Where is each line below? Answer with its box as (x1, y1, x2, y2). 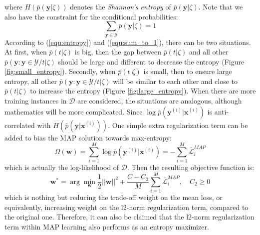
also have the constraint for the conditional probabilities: (4, 11, 178, 21)
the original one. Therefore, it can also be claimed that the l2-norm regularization (4, 211, 255, 222)
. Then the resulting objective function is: (127, 162, 255, 172)
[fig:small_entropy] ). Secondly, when (4, 66, 116, 76)
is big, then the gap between (74, 46, 161, 57)
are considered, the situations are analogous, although (77, 95, 242, 106)
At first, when (4, 46, 47, 57)
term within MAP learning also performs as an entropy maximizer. (4, 221, 209, 231)
